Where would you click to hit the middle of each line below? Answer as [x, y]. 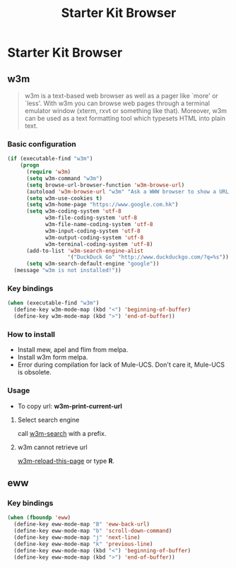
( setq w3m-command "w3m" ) [64, 178]
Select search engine [48, 420]
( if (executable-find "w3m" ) [50, 159]
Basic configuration [42, 144]
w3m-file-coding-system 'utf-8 [91, 218]
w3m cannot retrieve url [52, 447]
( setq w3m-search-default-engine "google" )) [93, 264]
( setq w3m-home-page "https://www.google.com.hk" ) [102, 205]
